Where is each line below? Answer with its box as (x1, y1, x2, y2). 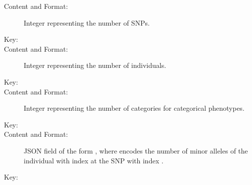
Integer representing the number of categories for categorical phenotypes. (24, 103, 245, 113)
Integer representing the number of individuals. (24, 60, 167, 70)
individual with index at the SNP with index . (24, 155, 164, 165)
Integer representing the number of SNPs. (24, 17, 150, 28)
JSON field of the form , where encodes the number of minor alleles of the (24, 145, 248, 155)
